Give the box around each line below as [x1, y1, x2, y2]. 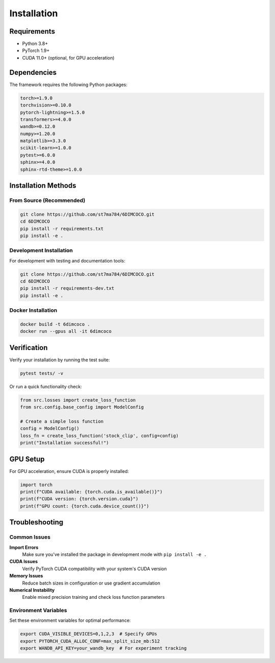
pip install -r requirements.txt [20, 226, 104, 231]
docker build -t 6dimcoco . [20, 322, 90, 327]
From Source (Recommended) [9, 197, 86, 204]
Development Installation [9, 247, 73, 254]
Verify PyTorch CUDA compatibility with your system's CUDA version [22, 566, 167, 572]
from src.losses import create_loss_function [20, 397, 136, 403]
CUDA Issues [9, 559, 38, 565]
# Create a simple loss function [20, 418, 104, 425]
